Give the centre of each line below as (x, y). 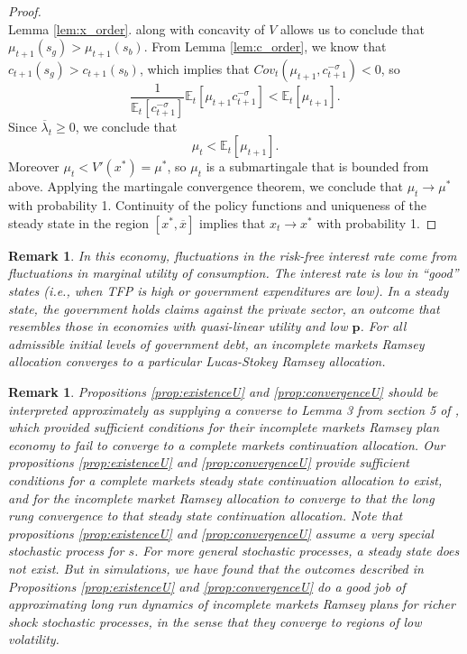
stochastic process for (66, 551)
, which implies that (194, 68)
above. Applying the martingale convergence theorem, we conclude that (206, 186)
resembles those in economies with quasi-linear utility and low (178, 326)
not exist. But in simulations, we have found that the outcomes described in (216, 568)
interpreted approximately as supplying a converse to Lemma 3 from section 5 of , (233, 409)
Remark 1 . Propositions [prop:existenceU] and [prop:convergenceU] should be (223, 392)
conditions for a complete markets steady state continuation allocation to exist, (225, 480)
